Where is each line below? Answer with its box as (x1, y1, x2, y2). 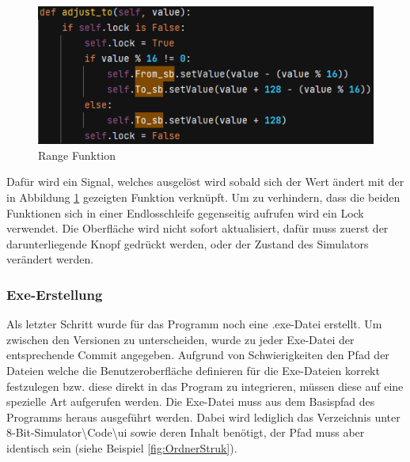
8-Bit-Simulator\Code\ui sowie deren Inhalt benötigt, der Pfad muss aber (6, 424, 365, 441)
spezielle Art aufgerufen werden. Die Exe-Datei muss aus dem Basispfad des (6, 393, 375, 410)
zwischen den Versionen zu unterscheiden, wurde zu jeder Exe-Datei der (6, 331, 355, 347)
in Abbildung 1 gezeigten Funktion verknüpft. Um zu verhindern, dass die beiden (6, 189, 401, 205)
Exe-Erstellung (6, 284, 103, 304)
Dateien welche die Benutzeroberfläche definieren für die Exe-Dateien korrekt (6, 362, 380, 378)
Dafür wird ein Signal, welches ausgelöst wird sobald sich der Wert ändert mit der (6, 173, 404, 190)
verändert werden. (6, 251, 94, 267)
